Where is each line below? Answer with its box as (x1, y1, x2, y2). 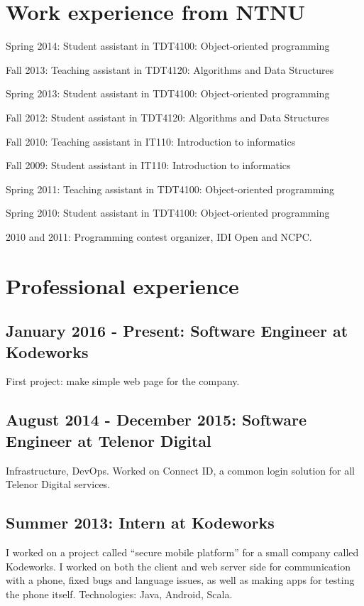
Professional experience (6, 271, 239, 300)
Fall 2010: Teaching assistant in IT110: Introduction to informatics (6, 134, 296, 148)
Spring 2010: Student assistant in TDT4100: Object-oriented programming (6, 205, 330, 220)
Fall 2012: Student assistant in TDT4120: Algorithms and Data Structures (6, 109, 329, 124)
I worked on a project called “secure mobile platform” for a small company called (6, 545, 359, 560)
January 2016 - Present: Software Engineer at (6, 320, 348, 342)
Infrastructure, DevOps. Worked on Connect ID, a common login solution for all (6, 462, 355, 477)
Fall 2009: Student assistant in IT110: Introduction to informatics (6, 158, 291, 173)
